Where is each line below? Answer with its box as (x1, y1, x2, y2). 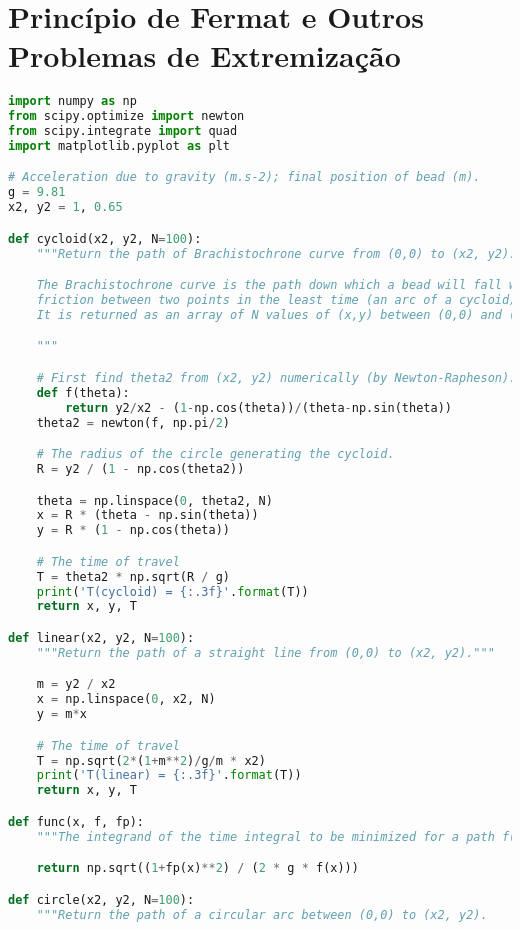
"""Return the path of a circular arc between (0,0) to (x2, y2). (36, 907, 488, 922)
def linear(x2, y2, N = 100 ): (8, 630, 195, 645)
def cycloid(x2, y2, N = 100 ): (8, 231, 202, 246)
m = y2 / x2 (36, 677, 116, 692)
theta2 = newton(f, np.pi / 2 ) (36, 415, 230, 430)
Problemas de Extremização (8, 35, 401, 76)
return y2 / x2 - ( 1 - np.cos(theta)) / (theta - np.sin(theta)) (65, 400, 452, 415)
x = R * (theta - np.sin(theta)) (36, 508, 259, 523)
